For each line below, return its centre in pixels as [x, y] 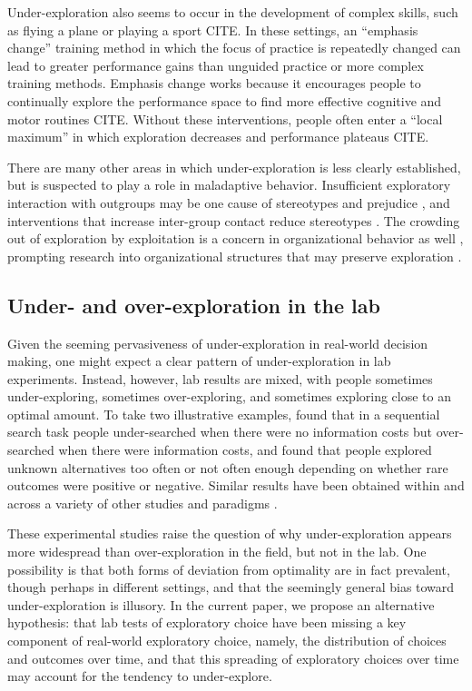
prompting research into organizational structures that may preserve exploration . [235, 256]
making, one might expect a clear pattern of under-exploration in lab [199, 361]
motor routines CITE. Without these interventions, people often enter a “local [225, 118]
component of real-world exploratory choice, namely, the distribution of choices [227, 641]
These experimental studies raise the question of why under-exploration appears [230, 533]
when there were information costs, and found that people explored [245, 450]
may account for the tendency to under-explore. [140, 676]
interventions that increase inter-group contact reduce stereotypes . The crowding [234, 220]
